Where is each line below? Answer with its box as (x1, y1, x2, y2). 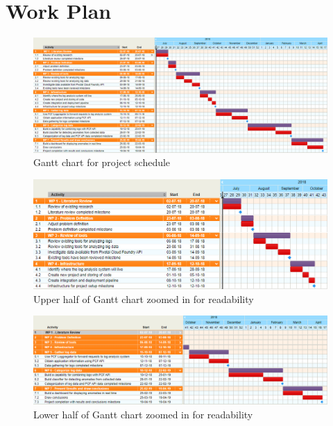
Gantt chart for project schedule (33, 155, 171, 170)
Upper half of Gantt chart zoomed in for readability (33, 291, 254, 306)
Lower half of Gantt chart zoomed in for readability (33, 407, 253, 422)
